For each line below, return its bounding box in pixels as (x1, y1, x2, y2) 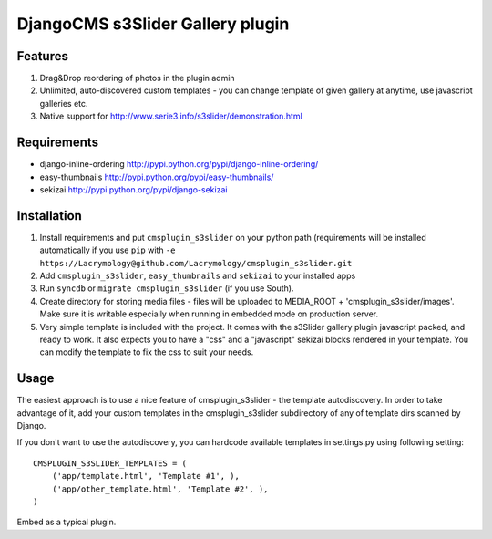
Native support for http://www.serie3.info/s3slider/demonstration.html (39, 110, 302, 122)
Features (16, 48, 68, 64)
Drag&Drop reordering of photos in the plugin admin (39, 73, 236, 84)
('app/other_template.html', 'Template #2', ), (51, 483, 269, 494)
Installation (16, 208, 82, 223)
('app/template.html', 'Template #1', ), (51, 471, 241, 482)
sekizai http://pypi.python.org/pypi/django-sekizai (39, 183, 228, 195)
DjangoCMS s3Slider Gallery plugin (16, 14, 290, 34)
